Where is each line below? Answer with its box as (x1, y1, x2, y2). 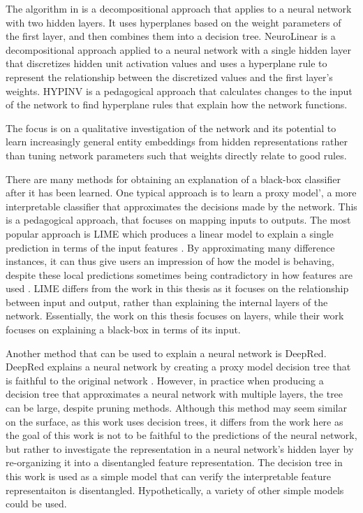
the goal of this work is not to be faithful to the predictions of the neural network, (6, 428, 357, 442)
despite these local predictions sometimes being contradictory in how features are (6, 267, 353, 282)
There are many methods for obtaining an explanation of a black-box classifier (6, 171, 341, 186)
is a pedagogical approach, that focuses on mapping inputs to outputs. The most (6, 212, 351, 227)
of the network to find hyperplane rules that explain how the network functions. (6, 97, 348, 112)
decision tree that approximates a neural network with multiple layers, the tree (6, 386, 343, 401)
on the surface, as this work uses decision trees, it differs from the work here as (6, 414, 343, 428)
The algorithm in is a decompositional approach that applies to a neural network (6, 1, 352, 15)
